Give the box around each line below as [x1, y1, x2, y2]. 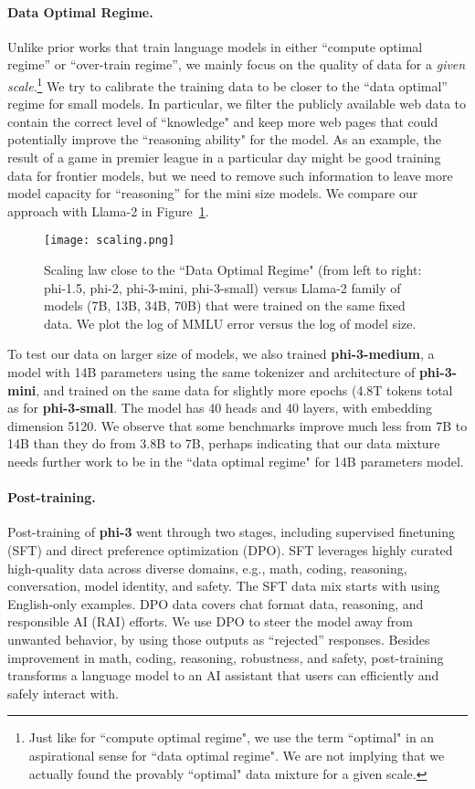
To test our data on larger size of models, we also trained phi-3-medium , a [7, 344, 435, 363]
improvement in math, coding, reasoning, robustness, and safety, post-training [7, 647, 444, 667]
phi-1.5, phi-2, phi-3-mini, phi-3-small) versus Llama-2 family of [44, 278, 401, 297]
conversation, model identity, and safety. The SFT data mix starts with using [7, 576, 440, 595]
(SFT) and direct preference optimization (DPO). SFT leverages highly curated [7, 540, 453, 559]
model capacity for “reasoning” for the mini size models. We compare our [7, 184, 418, 203]
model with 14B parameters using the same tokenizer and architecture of [7, 363, 416, 382]
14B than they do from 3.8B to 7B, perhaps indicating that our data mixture [7, 434, 440, 453]
